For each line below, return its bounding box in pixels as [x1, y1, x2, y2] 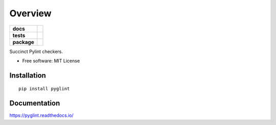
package [12, 38, 34, 45]
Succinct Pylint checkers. [9, 48, 63, 55]
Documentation [9, 99, 60, 108]
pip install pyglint [18, 86, 70, 92]
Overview [9, 8, 52, 19]
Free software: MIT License [22, 58, 80, 64]
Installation [9, 71, 46, 80]
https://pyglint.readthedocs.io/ [9, 112, 74, 118]
